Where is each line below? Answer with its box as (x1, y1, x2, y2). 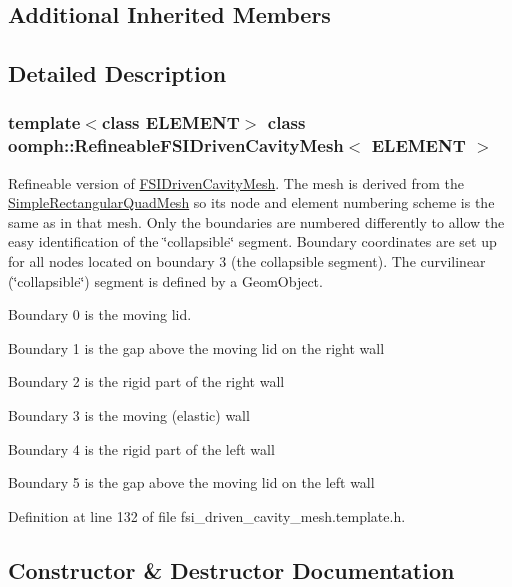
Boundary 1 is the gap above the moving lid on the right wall (8, 337, 385, 358)
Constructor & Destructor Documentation (8, 554, 455, 585)
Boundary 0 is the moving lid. (8, 304, 192, 325)
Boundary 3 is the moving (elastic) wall (8, 405, 250, 426)
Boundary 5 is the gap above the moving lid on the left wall (8, 472, 375, 493)
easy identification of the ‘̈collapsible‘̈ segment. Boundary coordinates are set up (8, 231, 497, 252)
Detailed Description (8, 58, 227, 89)
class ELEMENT (101, 110, 240, 135)
